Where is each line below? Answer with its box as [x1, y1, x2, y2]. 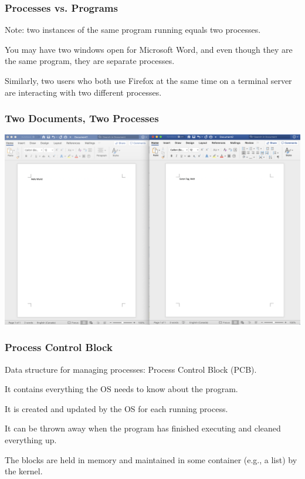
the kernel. [5, 465, 43, 477]
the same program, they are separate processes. [5, 55, 175, 67]
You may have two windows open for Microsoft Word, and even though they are [5, 43, 293, 55]
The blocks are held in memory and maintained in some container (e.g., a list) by [5, 453, 297, 465]
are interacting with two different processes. [5, 86, 162, 98]
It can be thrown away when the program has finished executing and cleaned [5, 422, 281, 434]
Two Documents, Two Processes [5, 111, 159, 126]
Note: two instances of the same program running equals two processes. [5, 23, 261, 36]
